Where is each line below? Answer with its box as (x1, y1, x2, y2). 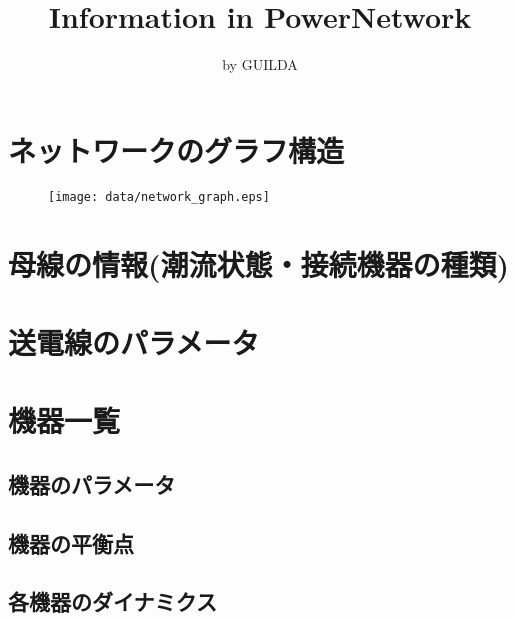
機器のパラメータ (8, 468, 176, 499)
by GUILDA (222, 54, 298, 75)
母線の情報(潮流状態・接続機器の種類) (8, 243, 510, 284)
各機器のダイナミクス (8, 586, 217, 617)
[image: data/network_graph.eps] (48, 189, 270, 204)
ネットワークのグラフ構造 (8, 129, 345, 170)
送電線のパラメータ (8, 321, 260, 362)
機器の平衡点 (8, 527, 134, 558)
